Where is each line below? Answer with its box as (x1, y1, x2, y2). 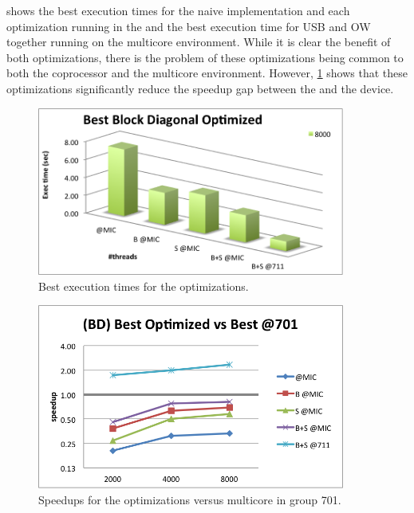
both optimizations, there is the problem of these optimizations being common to (6, 49, 404, 65)
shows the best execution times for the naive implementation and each (6, 2, 350, 18)
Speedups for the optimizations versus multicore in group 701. (38, 491, 341, 507)
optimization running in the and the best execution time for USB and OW (6, 18, 371, 34)
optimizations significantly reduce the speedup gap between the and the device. (6, 80, 394, 96)
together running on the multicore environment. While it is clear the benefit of (6, 33, 391, 50)
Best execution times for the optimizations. (38, 277, 249, 294)
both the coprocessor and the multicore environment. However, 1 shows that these (6, 65, 408, 81)
